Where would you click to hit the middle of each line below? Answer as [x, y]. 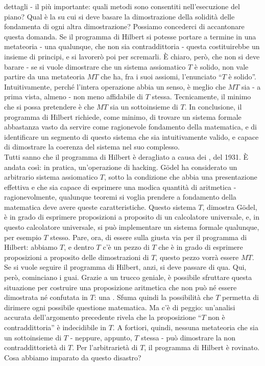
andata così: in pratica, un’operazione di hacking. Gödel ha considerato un [121, 167]
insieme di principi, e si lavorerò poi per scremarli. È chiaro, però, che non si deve [132, 56]
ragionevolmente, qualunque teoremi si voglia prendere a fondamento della [120, 197]
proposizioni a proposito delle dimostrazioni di [77, 257]
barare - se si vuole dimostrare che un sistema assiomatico [95, 66]
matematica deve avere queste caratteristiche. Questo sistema [100, 207]
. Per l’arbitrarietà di [105, 347]
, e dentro [79, 247]
